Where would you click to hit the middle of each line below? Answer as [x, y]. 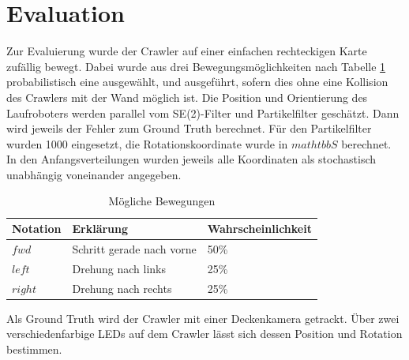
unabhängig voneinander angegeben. [94, 174]
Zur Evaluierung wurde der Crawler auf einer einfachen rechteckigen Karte [187, 51]
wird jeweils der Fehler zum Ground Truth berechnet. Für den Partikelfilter [189, 128]
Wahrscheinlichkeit [259, 229]
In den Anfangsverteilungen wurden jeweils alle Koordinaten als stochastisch [191, 159]
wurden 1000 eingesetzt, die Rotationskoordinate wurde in [147, 143]
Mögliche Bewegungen [162, 201]
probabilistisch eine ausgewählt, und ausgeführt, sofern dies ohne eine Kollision [197, 82]
